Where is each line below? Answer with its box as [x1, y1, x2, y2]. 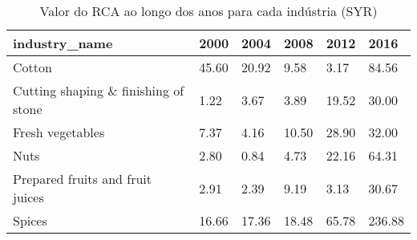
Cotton [13, 58, 52, 76]
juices [13, 188, 44, 206]
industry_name [13, 34, 113, 52]
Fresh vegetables [13, 123, 105, 141]
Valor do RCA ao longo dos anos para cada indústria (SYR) [39, 2, 378, 20]
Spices [13, 211, 47, 230]
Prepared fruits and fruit [13, 169, 152, 188]
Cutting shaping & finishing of [13, 81, 184, 100]
